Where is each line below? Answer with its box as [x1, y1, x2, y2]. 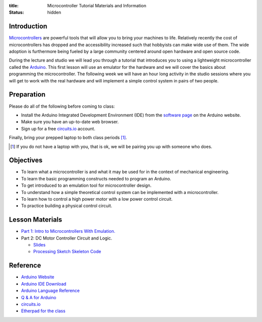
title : [9, 3, 19, 8]
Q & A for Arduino [21, 294, 57, 300]
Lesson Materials [9, 216, 63, 224]
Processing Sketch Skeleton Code [33, 249, 101, 255]
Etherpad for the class [21, 308, 65, 314]
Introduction [9, 22, 48, 31]
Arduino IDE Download [21, 281, 66, 287]
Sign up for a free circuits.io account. [21, 126, 96, 131]
